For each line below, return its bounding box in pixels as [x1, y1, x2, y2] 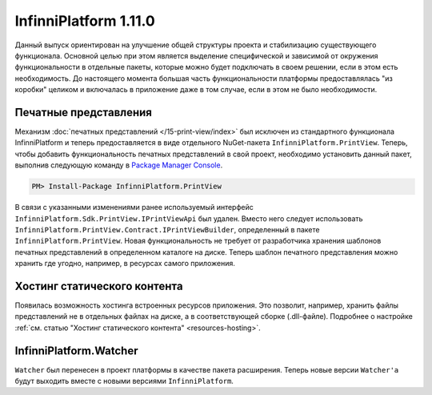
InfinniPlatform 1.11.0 [14, 12, 155, 30]
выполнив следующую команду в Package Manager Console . [14, 160, 223, 170]
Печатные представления [14, 105, 152, 119]
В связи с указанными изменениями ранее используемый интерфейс [14, 203, 254, 212]
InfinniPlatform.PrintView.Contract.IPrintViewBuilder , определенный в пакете [14, 224, 320, 234]
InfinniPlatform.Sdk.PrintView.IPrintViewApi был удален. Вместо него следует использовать [14, 213, 363, 224]
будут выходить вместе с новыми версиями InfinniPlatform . [14, 377, 234, 386]
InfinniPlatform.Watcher [14, 344, 138, 357]
